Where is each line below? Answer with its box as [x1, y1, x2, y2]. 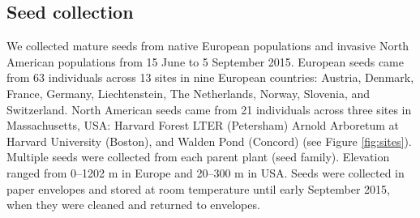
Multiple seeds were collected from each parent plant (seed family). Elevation [6, 148, 390, 165]
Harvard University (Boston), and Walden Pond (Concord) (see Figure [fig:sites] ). [6, 132, 412, 149]
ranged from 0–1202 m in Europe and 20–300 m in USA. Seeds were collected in [6, 164, 405, 181]
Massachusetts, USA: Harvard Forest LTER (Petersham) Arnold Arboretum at [6, 117, 399, 134]
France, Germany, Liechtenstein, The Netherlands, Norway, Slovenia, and [6, 84, 371, 101]
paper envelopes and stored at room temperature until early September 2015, [6, 180, 390, 197]
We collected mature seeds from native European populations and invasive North [6, 37, 409, 54]
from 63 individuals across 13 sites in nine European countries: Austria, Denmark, [6, 69, 414, 86]
